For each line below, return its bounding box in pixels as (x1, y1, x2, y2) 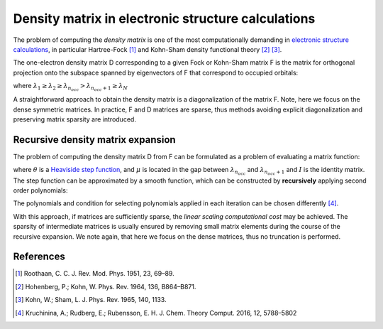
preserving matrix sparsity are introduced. (13, 115, 136, 124)
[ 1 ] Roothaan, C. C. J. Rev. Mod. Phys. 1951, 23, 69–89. (15, 269, 174, 278)
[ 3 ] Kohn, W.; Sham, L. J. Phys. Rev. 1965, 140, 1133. (15, 296, 167, 304)
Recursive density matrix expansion (13, 134, 177, 146)
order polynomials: (13, 185, 68, 195)
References (13, 251, 65, 263)
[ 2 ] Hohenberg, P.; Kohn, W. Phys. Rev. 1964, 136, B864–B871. (15, 282, 196, 291)
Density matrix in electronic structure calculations (13, 11, 316, 26)
